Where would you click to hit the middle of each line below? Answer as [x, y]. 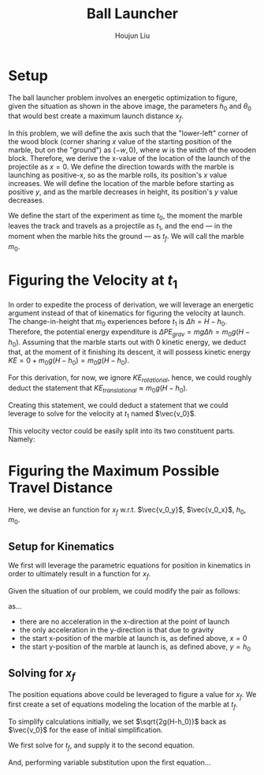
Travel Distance [60, 488]
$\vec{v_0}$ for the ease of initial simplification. [86, 730]
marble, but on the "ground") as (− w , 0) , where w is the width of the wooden [132, 150]
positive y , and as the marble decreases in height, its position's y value [123, 192]
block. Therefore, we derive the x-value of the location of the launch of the [129, 158]
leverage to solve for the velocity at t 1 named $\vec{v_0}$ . [102, 414]
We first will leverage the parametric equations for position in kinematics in [129, 565]
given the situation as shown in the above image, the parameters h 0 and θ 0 [130, 107]
